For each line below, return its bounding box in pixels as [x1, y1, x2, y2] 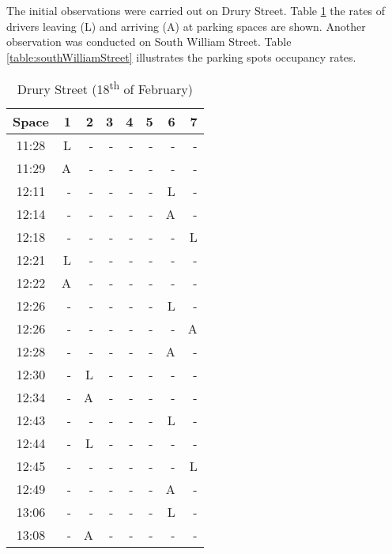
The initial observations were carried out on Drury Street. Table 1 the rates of [6, 2, 386, 18]
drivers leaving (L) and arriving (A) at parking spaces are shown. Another [6, 17, 366, 34]
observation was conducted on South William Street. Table [6, 33, 292, 50]
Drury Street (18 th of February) [17, 77, 193, 99]
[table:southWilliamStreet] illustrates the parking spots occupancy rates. [6, 48, 356, 65]
